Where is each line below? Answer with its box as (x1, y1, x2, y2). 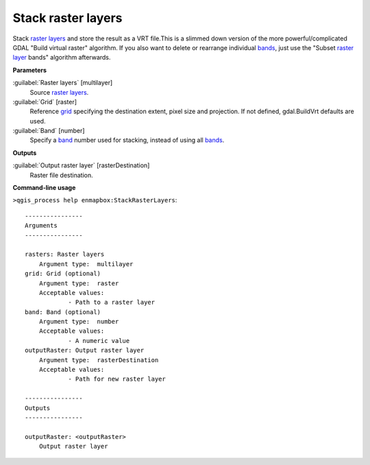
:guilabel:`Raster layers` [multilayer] (12, 79, 113, 87)
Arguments (25, 222, 58, 230)
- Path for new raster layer (68, 375, 166, 383)
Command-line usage (12, 184, 76, 192)
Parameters (12, 66, 47, 74)
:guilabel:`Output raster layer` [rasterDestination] (12, 161, 150, 169)
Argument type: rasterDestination (38, 356, 159, 363)
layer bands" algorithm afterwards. (12, 53, 111, 62)
